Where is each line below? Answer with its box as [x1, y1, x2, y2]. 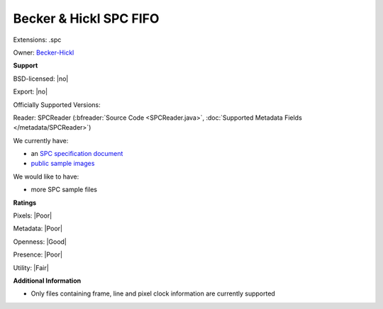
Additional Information [13, 276, 82, 285]
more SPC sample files [30, 185, 97, 194]
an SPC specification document [30, 150, 123, 158]
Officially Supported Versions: [13, 100, 101, 109]
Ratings [13, 198, 37, 207]
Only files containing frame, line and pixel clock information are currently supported [30, 289, 276, 298]
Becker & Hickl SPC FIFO [13, 11, 160, 26]
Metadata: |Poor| [13, 224, 63, 233]
